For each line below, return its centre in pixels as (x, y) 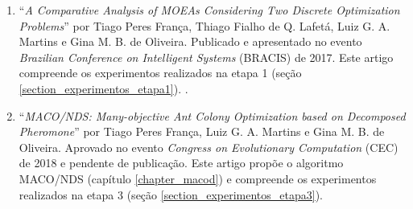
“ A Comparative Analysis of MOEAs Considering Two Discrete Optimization (209, 10)
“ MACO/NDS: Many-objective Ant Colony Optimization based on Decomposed (212, 115)
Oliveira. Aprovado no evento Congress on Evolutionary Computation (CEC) (209, 147)
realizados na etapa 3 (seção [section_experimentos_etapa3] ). (171, 194)
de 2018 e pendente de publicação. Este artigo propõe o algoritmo (181, 163)
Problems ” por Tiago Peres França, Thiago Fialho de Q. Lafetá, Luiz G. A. (204, 25)
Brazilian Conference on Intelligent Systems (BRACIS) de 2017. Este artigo (206, 57)
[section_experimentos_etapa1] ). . (103, 88)
